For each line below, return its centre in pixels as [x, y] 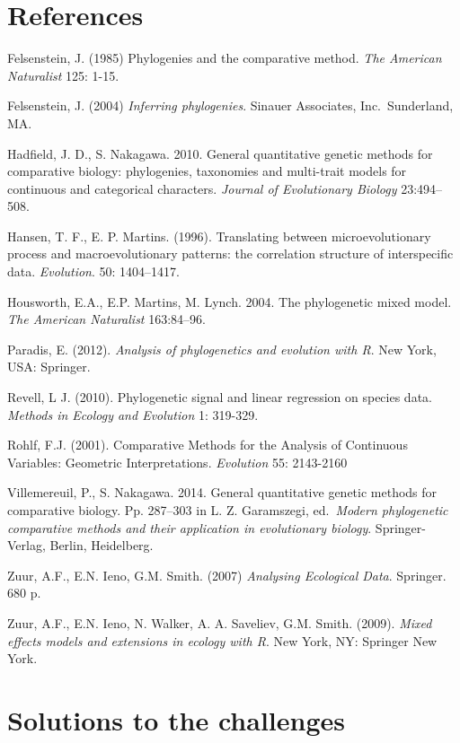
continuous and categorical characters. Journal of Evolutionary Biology [202, 188]
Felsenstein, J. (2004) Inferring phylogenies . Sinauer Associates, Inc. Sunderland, [230, 105]
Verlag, [27, 545]
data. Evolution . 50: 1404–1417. [93, 271]
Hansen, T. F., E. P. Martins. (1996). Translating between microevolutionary [219, 236]
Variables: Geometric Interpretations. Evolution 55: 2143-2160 [177, 462]
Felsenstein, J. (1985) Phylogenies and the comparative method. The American [225, 58]
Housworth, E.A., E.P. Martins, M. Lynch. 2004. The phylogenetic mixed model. [230, 301]
